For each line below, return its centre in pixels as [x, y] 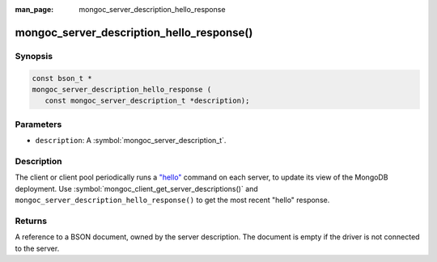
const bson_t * [62, 78]
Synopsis [34, 56]
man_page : [34, 9]
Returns [31, 221]
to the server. [37, 248]
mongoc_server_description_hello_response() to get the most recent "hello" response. [172, 200]
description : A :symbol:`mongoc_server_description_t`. [131, 141]
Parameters [38, 124]
